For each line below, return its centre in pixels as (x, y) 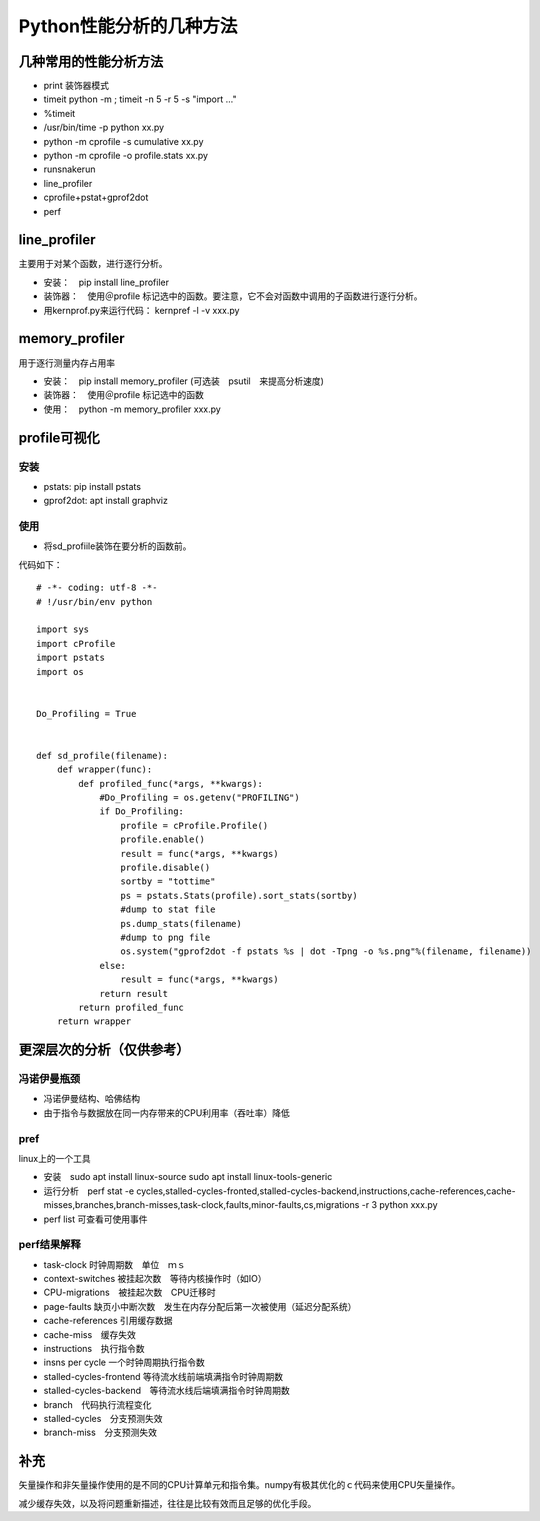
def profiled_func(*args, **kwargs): (171, 783)
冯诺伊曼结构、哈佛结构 (91, 1099)
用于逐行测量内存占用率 (66, 362)
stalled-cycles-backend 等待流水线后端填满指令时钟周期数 (166, 1391)
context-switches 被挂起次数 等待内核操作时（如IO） (155, 1279)
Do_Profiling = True (86, 713)
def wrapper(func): (104, 769)
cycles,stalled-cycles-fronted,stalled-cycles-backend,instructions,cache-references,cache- (326, 1191)
